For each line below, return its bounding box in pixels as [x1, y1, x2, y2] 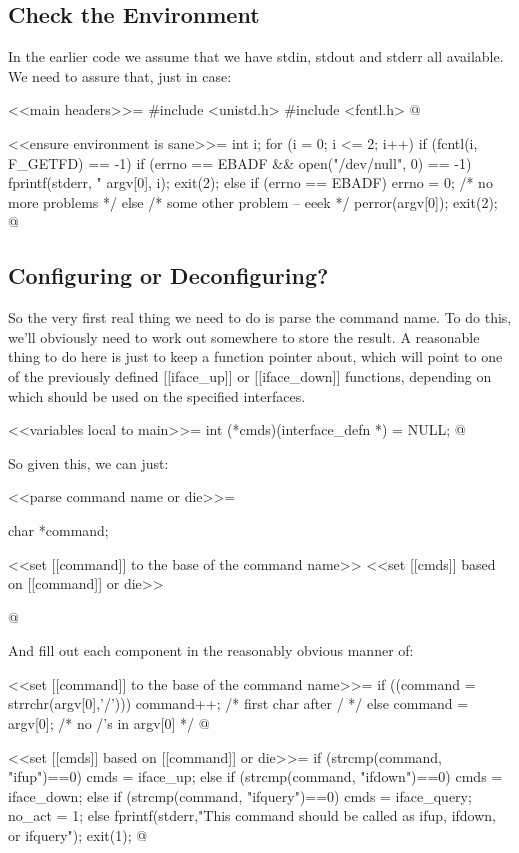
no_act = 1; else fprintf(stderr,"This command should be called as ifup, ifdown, [8, 805, 497, 826]
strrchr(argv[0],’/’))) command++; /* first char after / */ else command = [8, 693, 469, 714]
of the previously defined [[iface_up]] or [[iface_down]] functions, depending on [8, 365, 492, 386]
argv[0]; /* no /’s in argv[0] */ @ [8, 713, 210, 734]
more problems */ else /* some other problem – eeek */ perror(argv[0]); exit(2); [8, 191, 498, 212]
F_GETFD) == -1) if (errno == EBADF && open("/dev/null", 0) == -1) [8, 152, 472, 173]
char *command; [8, 519, 109, 540]
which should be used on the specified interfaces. [8, 385, 306, 406]
